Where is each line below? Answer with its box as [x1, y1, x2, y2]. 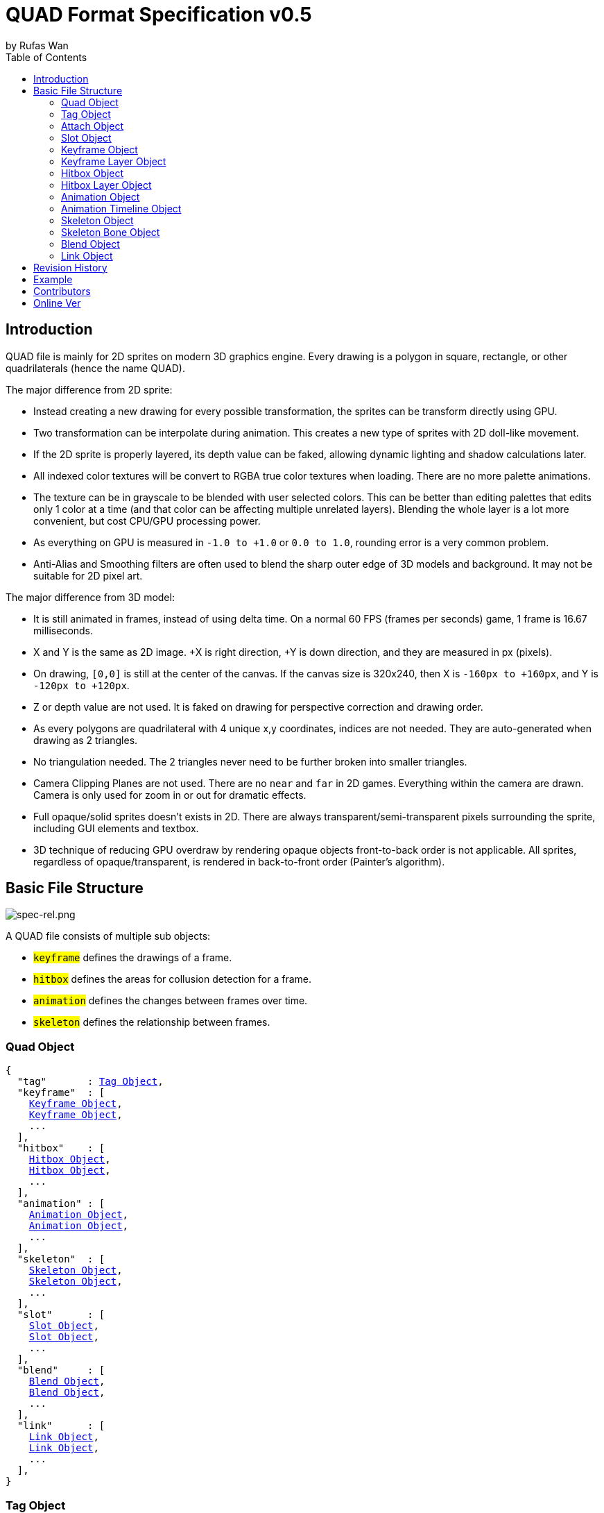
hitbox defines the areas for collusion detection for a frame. [33, 973, 311, 986]
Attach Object [61, 119, 124, 132]
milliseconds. [33, 624, 94, 636]
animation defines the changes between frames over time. [33, 995, 308, 1007]
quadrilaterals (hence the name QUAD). [6, 362, 185, 374]
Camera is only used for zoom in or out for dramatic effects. [33, 788, 307, 801]
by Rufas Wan [6, 39, 69, 51]
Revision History [33, 261, 107, 273]
